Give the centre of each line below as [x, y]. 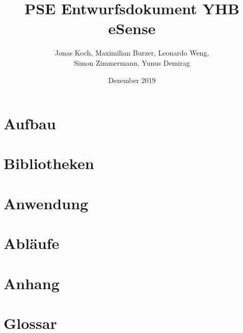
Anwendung [46, 203]
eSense [132, 28]
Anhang [32, 283]
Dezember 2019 [132, 80]
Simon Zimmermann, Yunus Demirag [132, 62]
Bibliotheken [49, 163]
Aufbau [30, 123]
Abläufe [32, 243]
